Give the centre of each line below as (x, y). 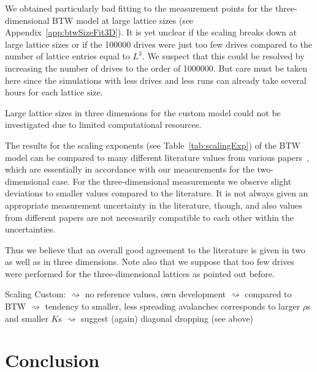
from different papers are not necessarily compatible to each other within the (150, 217)
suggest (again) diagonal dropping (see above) (167, 318)
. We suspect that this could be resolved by (223, 56)
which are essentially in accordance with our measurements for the (130, 169)
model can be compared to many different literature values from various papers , (157, 157)
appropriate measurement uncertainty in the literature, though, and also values (154, 205)
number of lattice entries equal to (67, 56)
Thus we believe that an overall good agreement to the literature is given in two (155, 249)
